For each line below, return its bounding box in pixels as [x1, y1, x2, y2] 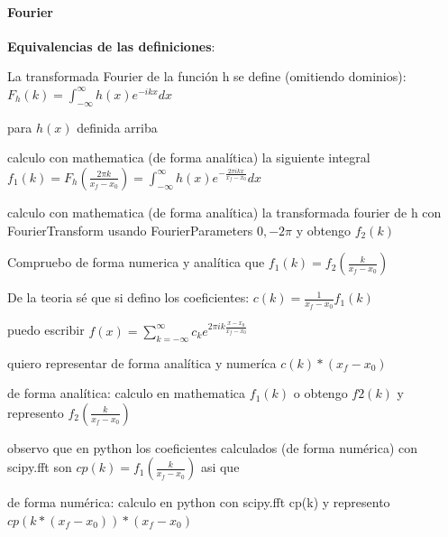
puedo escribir [7, 320, 85, 339]
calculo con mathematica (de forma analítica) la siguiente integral [7, 148, 370, 167]
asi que [200, 458, 240, 477]
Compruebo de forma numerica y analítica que [7, 253, 265, 272]
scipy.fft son [7, 458, 72, 477]
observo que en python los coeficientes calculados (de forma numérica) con [7, 438, 417, 457]
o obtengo [293, 384, 348, 403]
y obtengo [296, 220, 351, 239]
